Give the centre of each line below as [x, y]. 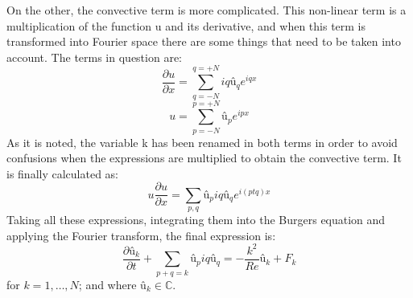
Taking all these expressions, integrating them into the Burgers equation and [196, 220]
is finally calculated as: [62, 173]
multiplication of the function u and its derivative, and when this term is [186, 25]
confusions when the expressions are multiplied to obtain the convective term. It [204, 158]
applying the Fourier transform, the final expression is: [141, 235]
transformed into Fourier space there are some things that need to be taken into [204, 41]
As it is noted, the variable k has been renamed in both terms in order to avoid [202, 142]
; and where [107, 284]
